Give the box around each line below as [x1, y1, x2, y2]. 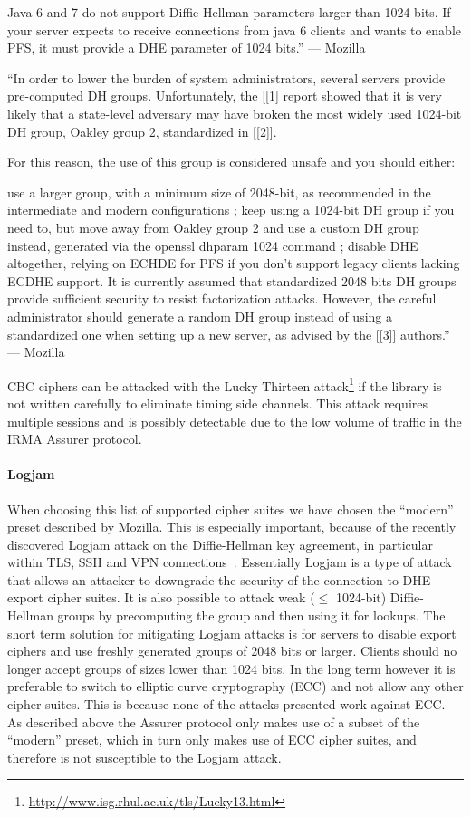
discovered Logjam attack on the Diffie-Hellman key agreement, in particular [7, 534, 433, 553]
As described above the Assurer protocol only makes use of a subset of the [7, 712, 420, 731]
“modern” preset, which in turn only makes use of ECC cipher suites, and [7, 730, 417, 749]
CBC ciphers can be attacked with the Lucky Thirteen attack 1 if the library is [7, 373, 442, 395]
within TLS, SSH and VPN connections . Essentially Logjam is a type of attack [7, 553, 452, 572]
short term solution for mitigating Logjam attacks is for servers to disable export [7, 623, 457, 642]
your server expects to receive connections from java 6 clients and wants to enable [7, 20, 462, 39]
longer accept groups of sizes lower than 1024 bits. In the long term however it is [7, 658, 456, 678]
